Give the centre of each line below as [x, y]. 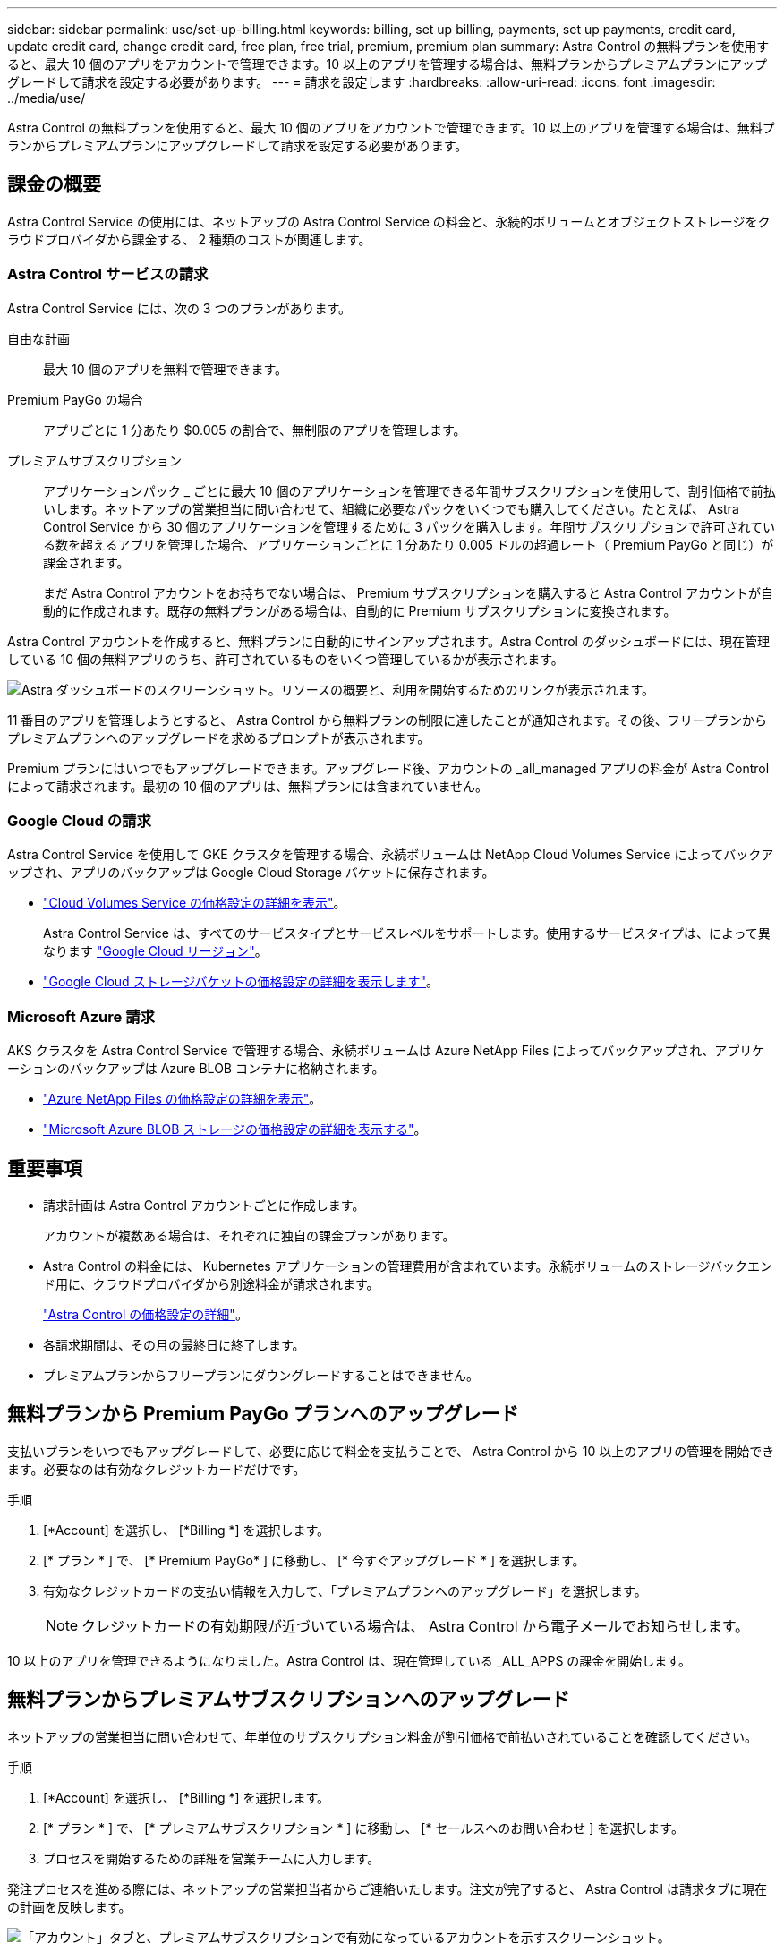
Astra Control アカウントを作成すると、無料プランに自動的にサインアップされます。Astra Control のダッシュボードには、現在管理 [388, 641]
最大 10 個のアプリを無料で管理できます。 [166, 369]
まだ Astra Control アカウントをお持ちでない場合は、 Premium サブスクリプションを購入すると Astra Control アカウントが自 [408, 592]
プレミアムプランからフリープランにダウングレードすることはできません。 [261, 1375]
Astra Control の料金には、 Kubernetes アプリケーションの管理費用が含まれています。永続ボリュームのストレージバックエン [408, 1266]
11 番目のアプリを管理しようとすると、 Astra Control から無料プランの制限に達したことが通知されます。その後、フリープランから [387, 720]
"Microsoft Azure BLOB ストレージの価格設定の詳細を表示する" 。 [235, 1129]
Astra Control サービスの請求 [108, 274]
